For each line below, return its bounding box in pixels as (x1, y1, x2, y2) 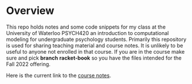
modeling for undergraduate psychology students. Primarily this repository (6, 36, 187, 43)
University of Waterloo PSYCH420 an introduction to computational (6, 29, 169, 36)
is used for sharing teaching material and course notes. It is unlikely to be (6, 42, 183, 49)
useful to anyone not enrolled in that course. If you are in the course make (6, 48, 185, 55)
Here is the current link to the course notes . (6, 72, 112, 79)
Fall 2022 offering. (6, 60, 51, 68)
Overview (6, 4, 55, 17)
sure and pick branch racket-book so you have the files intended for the (6, 54, 182, 61)
